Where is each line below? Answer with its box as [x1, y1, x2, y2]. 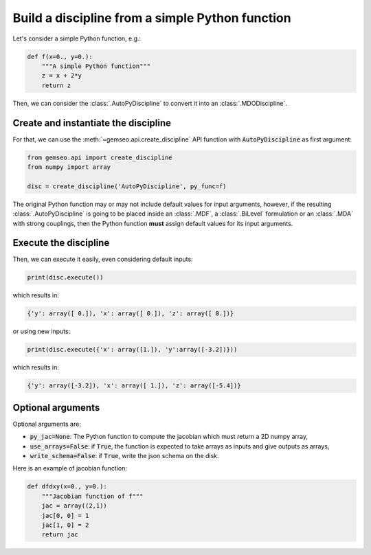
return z [41, 81, 71, 89]
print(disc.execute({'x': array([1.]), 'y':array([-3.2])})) [27, 346, 238, 354]
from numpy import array [27, 163, 111, 171]
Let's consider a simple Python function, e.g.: [12, 34, 142, 43]
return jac [41, 531, 78, 539]
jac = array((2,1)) [41, 502, 108, 510]
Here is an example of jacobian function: [12, 464, 127, 473]
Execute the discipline [12, 237, 110, 249]
